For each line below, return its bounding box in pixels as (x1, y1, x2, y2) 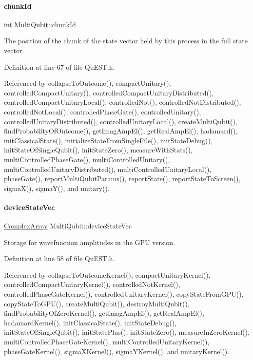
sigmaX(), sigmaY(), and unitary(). (4, 183, 110, 193)
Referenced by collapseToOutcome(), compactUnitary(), (4, 78, 171, 88)
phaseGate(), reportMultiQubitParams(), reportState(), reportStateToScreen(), (4, 173, 241, 184)
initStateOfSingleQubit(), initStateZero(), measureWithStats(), (4, 145, 193, 155)
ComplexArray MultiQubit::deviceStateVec (4, 221, 132, 231)
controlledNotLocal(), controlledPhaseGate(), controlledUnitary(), (4, 106, 201, 116)
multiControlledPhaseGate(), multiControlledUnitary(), (4, 154, 170, 164)
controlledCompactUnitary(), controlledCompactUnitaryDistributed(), (4, 87, 214, 97)
